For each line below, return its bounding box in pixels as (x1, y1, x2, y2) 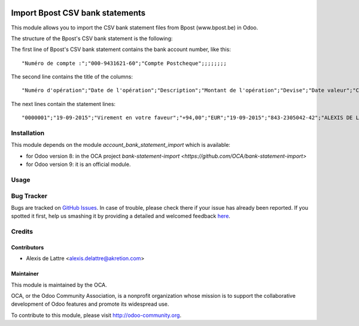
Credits (11, 228, 33, 236)
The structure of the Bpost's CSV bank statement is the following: (11, 35, 173, 42)
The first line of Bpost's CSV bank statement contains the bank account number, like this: (11, 46, 232, 53)
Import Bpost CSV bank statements (11, 8, 146, 18)
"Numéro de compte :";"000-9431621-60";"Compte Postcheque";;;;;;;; (22, 60, 227, 67)
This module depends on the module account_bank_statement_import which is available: (11, 141, 230, 149)
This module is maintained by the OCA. (11, 281, 107, 288)
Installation (11, 129, 45, 137)
